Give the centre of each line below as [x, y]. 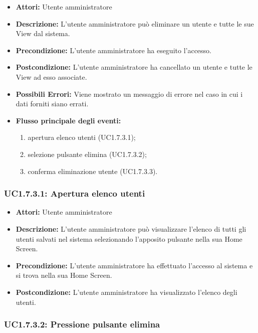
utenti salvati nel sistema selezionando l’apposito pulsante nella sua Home [129, 238]
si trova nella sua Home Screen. [64, 275]
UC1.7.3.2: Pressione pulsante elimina [82, 324]
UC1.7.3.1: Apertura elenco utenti [75, 193]
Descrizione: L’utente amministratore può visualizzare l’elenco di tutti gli [131, 228]
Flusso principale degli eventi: [68, 120]
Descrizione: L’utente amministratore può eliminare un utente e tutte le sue [135, 23]
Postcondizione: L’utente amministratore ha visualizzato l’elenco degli [126, 292]
